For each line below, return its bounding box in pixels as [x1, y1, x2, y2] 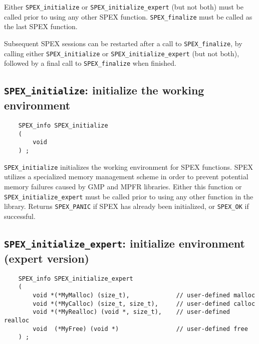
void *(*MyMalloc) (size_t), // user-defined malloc [33, 291, 255, 299]
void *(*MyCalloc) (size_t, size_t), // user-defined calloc [33, 300, 255, 307]
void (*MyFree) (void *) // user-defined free [33, 325, 248, 332]
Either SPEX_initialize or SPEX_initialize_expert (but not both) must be [4, 2, 243, 12]
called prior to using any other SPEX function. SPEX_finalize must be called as [4, 11, 252, 22]
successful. [4, 210, 36, 221]
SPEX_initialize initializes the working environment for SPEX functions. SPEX [4, 161, 253, 172]
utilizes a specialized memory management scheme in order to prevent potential [4, 171, 248, 182]
